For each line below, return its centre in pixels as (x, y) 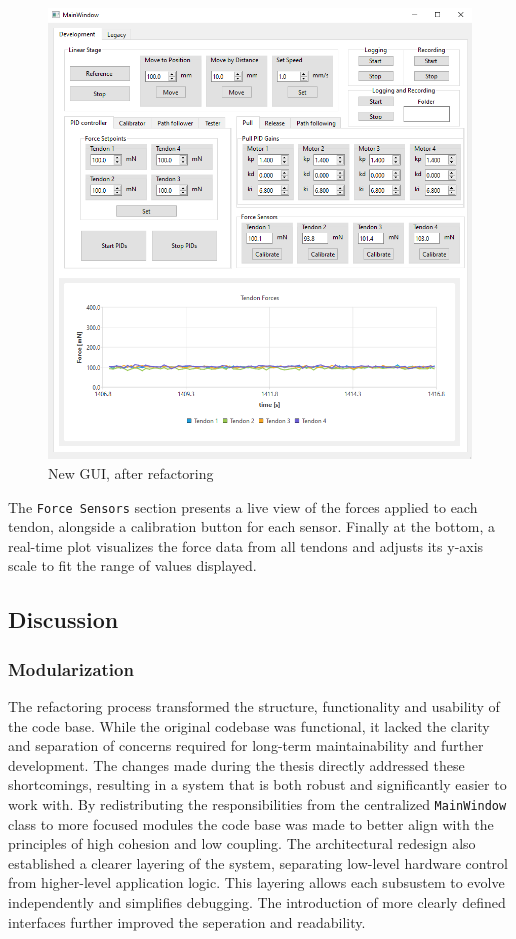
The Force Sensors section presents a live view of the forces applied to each (243, 506)
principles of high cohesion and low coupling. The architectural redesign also (242, 843)
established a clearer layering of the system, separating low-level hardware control (258, 862)
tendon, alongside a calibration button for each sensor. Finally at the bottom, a (252, 526)
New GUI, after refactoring (131, 472)
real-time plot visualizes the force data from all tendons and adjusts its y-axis (246, 545)
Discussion (63, 619)
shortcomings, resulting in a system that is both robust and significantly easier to (257, 784)
